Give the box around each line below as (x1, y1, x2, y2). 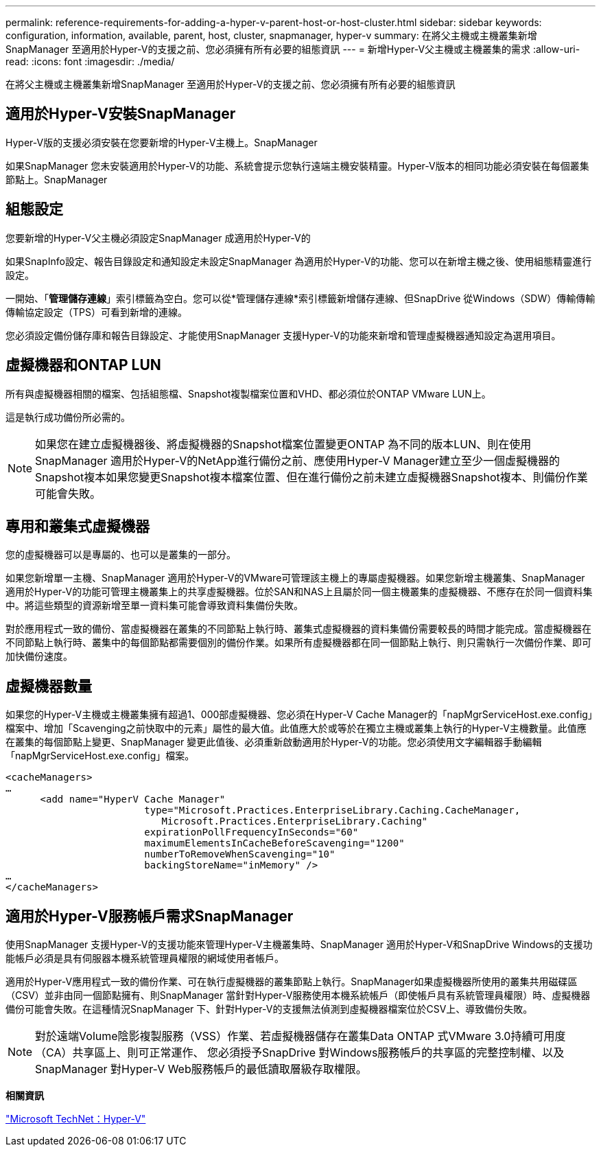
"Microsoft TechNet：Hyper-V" (5, 1113, 146, 1125)
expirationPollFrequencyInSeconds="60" (144, 827, 359, 838)
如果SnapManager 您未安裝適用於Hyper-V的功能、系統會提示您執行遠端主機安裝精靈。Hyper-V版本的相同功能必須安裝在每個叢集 (5, 159, 589, 172)
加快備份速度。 (5, 650, 73, 663)
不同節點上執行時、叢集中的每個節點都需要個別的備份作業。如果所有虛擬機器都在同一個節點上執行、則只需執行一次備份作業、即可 (5, 636, 591, 649)
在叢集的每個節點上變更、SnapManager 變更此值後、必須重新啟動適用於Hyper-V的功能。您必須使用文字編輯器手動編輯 (5, 736, 542, 748)
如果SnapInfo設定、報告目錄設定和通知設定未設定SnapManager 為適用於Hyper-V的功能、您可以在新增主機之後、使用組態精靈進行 (5, 255, 592, 267)
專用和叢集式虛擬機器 (5, 517, 150, 535)
